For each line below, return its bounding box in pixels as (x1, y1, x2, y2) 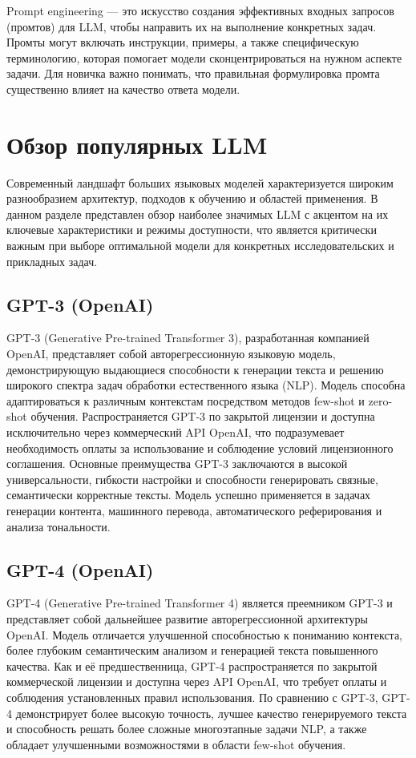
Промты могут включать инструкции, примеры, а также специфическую (6, 34, 359, 50)
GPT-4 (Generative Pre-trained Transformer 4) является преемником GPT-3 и (6, 595, 393, 611)
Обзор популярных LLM (6, 127, 268, 160)
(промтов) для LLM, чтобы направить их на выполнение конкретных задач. (6, 18, 377, 34)
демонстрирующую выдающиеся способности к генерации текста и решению (6, 361, 384, 377)
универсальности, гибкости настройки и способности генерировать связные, (6, 470, 378, 487)
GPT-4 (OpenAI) (6, 557, 154, 582)
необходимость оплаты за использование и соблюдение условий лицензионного (6, 439, 394, 456)
